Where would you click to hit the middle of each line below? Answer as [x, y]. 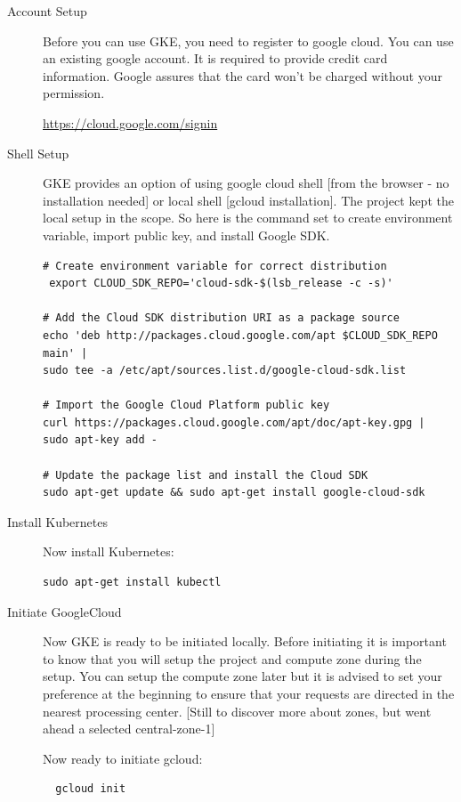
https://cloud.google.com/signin [130, 122]
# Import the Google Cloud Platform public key [186, 405]
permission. [74, 93]
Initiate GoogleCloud [65, 611]
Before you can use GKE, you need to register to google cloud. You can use [248, 41]
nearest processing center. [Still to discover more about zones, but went [237, 711]
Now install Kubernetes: [109, 551]
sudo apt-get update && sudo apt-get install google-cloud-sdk [234, 493]
